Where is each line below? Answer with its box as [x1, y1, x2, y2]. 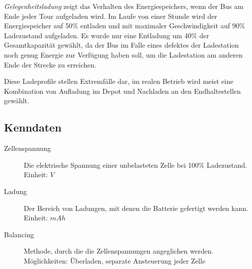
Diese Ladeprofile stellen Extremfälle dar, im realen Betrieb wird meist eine [4, 76, 234, 86]
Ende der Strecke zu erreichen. [4, 59, 97, 69]
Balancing [4, 229, 34, 239]
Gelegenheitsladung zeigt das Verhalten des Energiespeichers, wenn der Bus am [4, 1, 244, 11]
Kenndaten [4, 120, 62, 135]
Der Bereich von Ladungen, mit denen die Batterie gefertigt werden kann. [24, 202, 249, 213]
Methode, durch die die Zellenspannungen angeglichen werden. [24, 246, 214, 256]
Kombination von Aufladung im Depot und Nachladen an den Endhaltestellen [4, 85, 241, 96]
